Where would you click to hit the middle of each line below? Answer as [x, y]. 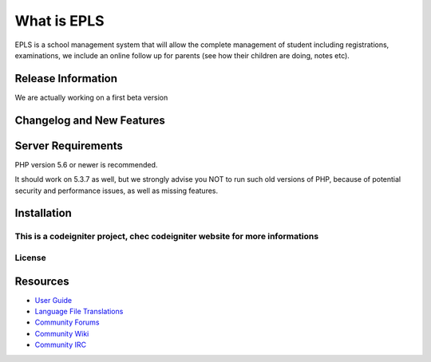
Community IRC [61, 345]
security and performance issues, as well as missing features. [117, 191]
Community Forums [67, 322]
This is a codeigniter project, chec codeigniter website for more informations [167, 237]
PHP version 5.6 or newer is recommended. [86, 164]
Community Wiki [62, 333]
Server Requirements [69, 146]
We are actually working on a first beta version [91, 97]
